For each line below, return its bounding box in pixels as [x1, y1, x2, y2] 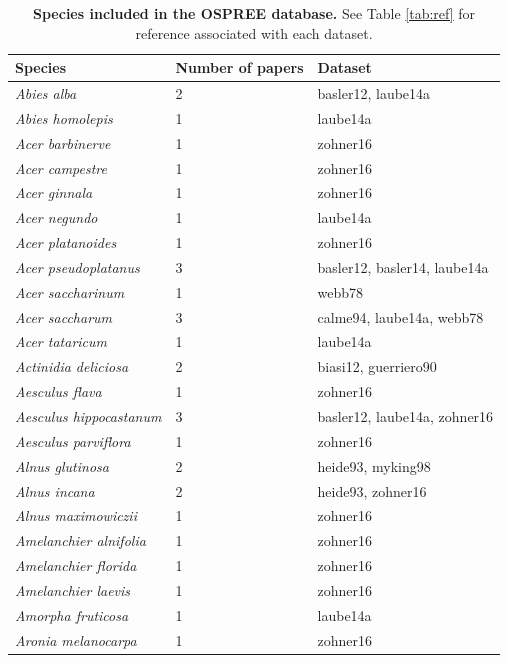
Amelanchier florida [15, 555, 137, 576]
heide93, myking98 [317, 455, 431, 476]
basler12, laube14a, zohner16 [317, 406, 494, 426]
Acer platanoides [15, 232, 117, 253]
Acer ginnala [15, 182, 93, 203]
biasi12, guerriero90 [317, 356, 437, 377]
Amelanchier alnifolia [15, 530, 146, 551]
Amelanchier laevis [15, 579, 131, 600]
